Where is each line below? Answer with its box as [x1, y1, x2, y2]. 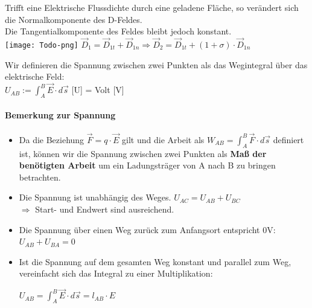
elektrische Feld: [5, 70, 65, 83]
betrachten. [19, 170, 61, 183]
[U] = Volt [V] [71, 83, 124, 96]
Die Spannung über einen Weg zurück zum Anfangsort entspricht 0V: [19, 223, 276, 236]
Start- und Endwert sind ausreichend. [35, 203, 174, 216]
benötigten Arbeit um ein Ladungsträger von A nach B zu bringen [19, 159, 276, 172]
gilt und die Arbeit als [122, 133, 205, 146]
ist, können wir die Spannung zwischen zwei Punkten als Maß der [19, 147, 267, 159]
